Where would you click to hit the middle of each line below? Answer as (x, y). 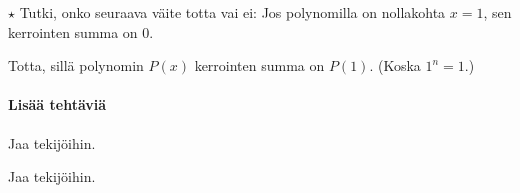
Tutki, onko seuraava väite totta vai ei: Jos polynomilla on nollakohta (232, 12)
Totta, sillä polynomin (76, 65)
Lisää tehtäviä (57, 104)
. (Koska (395, 65)
